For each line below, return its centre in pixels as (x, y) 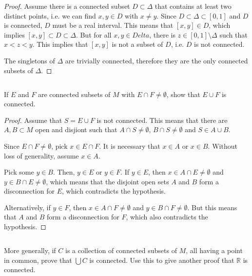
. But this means (212, 207)
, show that (183, 94)
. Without (223, 146)
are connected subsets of (74, 94)
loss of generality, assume (41, 155)
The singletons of (29, 60)
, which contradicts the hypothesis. (114, 191)
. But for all (94, 34)
